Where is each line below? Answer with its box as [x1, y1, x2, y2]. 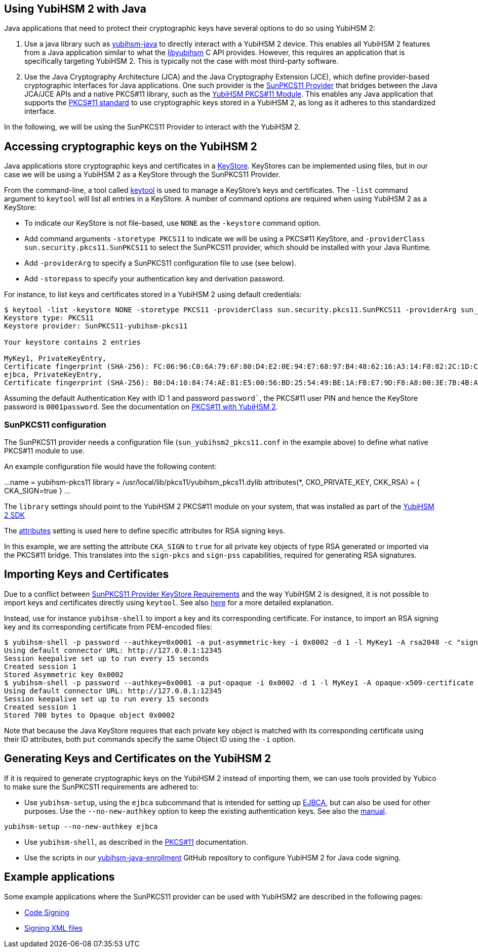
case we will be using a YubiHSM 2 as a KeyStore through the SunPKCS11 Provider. [4, 170, 281, 179]
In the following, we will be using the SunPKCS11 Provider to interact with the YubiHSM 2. [4, 122, 301, 132]
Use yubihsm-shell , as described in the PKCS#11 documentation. [24, 837, 248, 846]
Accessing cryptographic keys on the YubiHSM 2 [4, 140, 257, 153]
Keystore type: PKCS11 [4, 314, 94, 322]
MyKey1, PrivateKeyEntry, [4, 354, 107, 363]
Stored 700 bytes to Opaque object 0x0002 [4, 711, 175, 719]
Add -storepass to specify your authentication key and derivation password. [24, 274, 285, 283]
